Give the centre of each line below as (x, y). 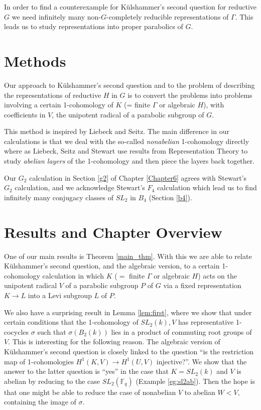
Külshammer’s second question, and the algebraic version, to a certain (112, 266)
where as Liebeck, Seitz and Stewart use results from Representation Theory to (126, 151)
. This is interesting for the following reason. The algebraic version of (114, 341)
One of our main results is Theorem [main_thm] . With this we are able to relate (128, 256)
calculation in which (73, 275)
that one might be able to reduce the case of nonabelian (90, 392)
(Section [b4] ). (170, 197)
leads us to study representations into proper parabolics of (94, 26)
